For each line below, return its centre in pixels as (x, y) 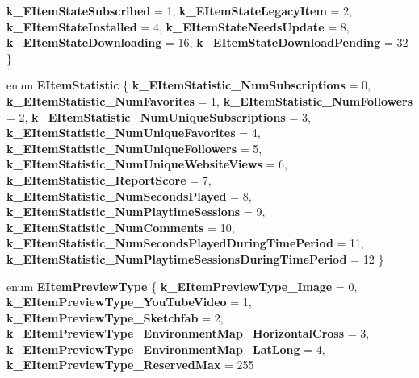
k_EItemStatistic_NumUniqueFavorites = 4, (134, 133)
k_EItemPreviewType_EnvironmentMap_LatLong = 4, (166, 349)
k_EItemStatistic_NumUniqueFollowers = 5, (134, 148)
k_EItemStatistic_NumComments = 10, (121, 227)
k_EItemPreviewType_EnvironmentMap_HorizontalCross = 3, (188, 333)
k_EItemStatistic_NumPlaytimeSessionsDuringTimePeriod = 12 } (195, 258)
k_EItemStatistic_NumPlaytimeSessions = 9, (136, 212)
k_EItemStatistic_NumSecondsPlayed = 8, (129, 195)
